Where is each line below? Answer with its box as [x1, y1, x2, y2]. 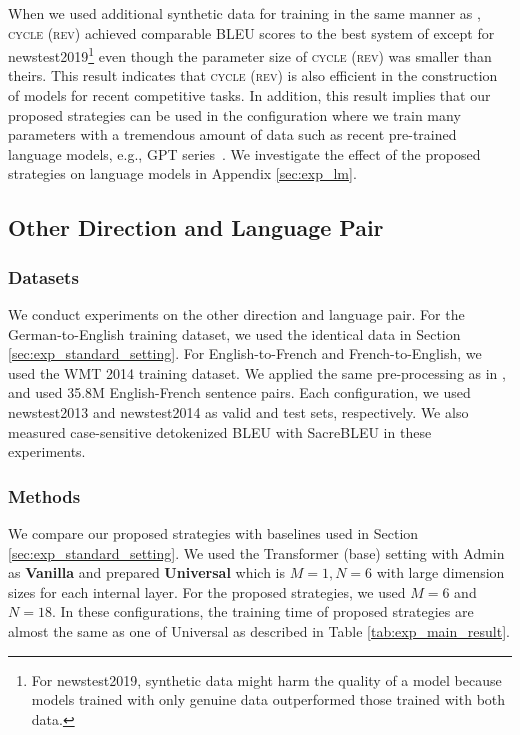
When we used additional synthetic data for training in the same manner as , [8, 3, 481, 23]
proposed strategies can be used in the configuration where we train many [8, 104, 461, 125]
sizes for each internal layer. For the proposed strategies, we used [8, 581, 406, 602]
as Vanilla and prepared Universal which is [8, 562, 285, 583]
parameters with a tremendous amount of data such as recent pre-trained [8, 124, 457, 145]
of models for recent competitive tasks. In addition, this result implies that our [8, 85, 491, 106]
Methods [8, 483, 81, 508]
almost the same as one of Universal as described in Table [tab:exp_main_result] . [8, 620, 510, 641]
